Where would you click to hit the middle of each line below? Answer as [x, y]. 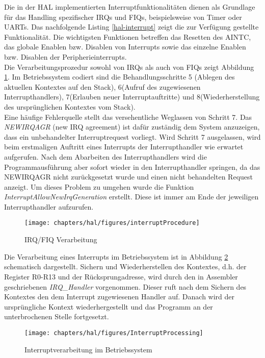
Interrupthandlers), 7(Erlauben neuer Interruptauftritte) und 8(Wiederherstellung [132, 97]
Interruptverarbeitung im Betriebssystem [88, 349]
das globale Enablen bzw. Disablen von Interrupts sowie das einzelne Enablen [125, 47]
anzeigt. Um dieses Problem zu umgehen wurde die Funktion [99, 186]
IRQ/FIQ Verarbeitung [61, 239]
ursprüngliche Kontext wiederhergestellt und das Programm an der [109, 306]
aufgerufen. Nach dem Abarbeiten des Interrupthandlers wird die [105, 156]
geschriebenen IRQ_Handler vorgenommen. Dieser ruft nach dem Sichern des [125, 286]
